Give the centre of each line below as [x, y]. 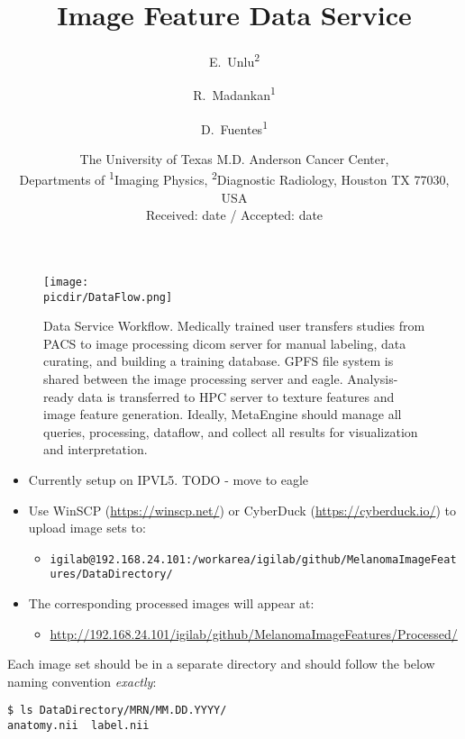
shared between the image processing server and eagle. [193, 379]
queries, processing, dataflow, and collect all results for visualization [231, 431]
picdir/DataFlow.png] [108, 297]
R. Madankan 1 [234, 94]
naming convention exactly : [82, 681]
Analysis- [373, 379]
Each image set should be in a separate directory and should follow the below [221, 664]
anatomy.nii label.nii [78, 726]
